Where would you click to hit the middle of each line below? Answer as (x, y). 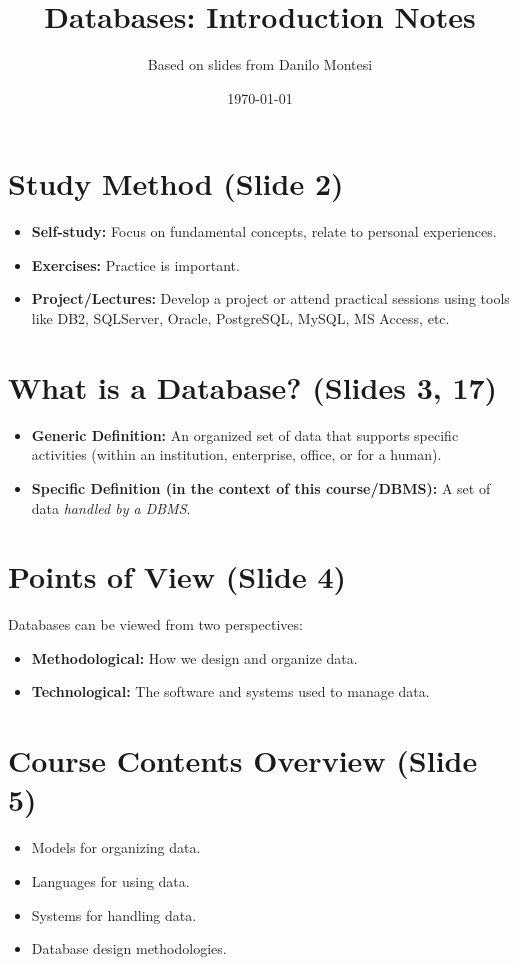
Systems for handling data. (114, 914)
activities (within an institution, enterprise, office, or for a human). (236, 454)
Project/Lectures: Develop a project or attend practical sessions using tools (270, 298)
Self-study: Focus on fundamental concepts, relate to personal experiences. (264, 231)
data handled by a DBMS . (111, 507)
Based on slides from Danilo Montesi (260, 64)
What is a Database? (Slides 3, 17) (253, 386)
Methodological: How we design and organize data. (194, 657)
